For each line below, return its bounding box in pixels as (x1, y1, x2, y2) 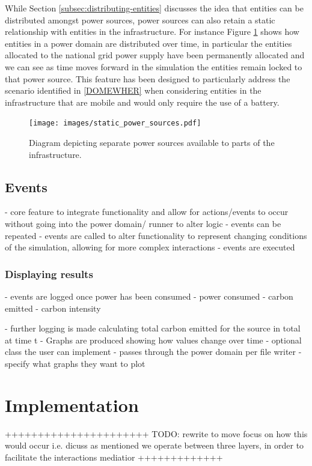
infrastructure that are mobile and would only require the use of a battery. (5, 95, 280, 108)
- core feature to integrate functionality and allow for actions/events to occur (5, 205, 289, 218)
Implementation (5, 392, 139, 417)
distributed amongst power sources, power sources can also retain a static (5, 13, 275, 26)
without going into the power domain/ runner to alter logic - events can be (5, 217, 281, 229)
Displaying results (5, 266, 93, 281)
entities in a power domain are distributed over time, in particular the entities (5, 37, 292, 49)
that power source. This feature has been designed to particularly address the (5, 72, 290, 85)
